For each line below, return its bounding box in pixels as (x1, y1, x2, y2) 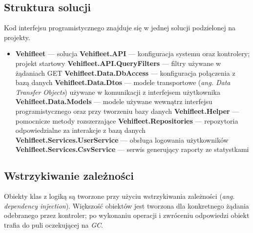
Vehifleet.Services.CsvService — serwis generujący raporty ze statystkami (15, 144, 249, 154)
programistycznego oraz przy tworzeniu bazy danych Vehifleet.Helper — (15, 106, 239, 116)
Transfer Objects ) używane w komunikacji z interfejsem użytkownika (15, 86, 220, 97)
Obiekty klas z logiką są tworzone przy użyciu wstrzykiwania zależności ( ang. (4, 191, 235, 201)
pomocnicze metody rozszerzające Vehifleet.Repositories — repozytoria (15, 115, 238, 126)
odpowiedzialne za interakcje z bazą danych (15, 125, 146, 135)
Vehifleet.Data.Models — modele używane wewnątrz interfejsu (15, 96, 212, 106)
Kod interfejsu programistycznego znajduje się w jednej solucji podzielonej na (4, 22, 236, 33)
